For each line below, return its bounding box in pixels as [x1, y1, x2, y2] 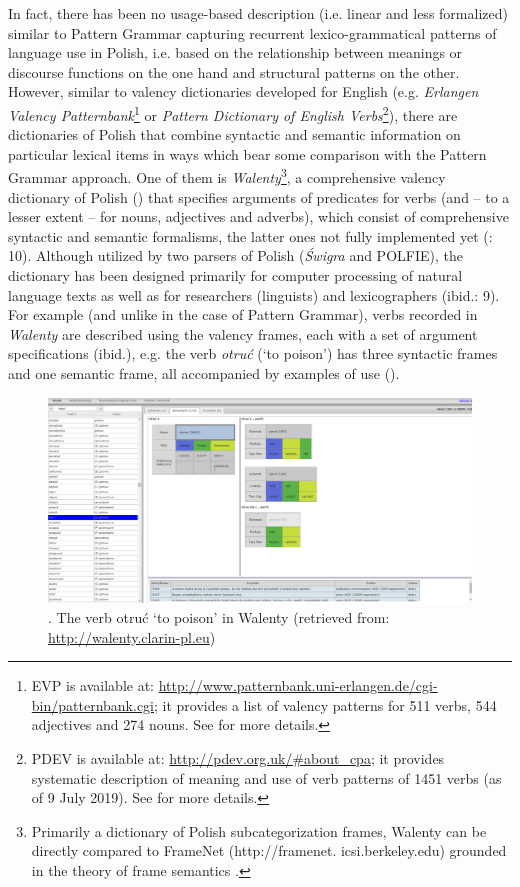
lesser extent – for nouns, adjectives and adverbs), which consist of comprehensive [8, 206, 509, 227]
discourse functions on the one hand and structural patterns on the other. [8, 61, 460, 82]
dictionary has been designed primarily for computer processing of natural [8, 265, 463, 286]
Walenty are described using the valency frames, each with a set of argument [8, 323, 478, 344]
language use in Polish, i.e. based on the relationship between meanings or [8, 42, 463, 63]
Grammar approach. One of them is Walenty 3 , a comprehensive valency [8, 164, 446, 188]
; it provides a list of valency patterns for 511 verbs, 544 [154, 694, 497, 715]
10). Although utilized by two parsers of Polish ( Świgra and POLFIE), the [8, 245, 463, 266]
